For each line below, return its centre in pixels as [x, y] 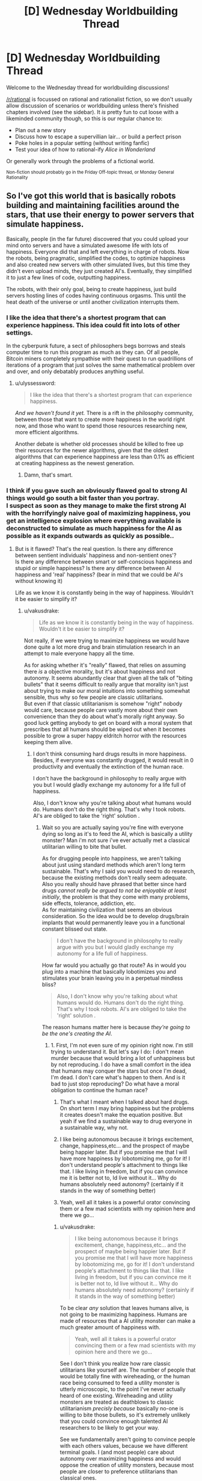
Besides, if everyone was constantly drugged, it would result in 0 [113, 760]
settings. [20, 332]
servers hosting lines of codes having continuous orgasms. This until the [96, 295]
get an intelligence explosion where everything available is [94, 521]
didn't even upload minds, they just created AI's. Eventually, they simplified [99, 271]
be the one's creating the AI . [77, 1033]
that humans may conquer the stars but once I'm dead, [119, 1071]
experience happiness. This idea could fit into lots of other [93, 325]
